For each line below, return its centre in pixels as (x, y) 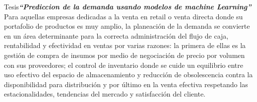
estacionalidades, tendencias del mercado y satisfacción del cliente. (105, 94)
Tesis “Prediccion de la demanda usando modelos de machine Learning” (128, 6)
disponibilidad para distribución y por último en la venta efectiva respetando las (126, 84)
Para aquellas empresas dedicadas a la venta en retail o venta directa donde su (124, 16)
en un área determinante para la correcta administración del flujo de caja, (116, 35)
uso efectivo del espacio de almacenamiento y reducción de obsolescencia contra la (128, 75)
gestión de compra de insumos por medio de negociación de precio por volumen (125, 55)
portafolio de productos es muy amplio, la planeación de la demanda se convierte (127, 26)
